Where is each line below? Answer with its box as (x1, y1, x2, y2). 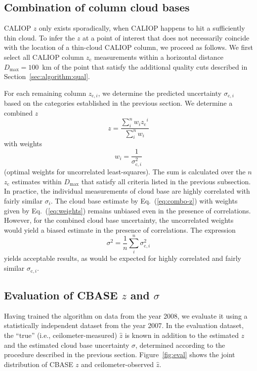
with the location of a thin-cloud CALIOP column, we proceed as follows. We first (4, 42, 253, 52)
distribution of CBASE (4, 359, 74, 369)
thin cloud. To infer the (4, 32, 75, 42)
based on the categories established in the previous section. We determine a (4, 98, 233, 108)
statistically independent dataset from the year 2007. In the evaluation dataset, (4, 320, 244, 330)
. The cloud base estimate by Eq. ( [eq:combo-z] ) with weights (50, 195, 238, 206)
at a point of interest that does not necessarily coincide (83, 32, 250, 42)
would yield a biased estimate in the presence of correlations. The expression (4, 224, 236, 235)
